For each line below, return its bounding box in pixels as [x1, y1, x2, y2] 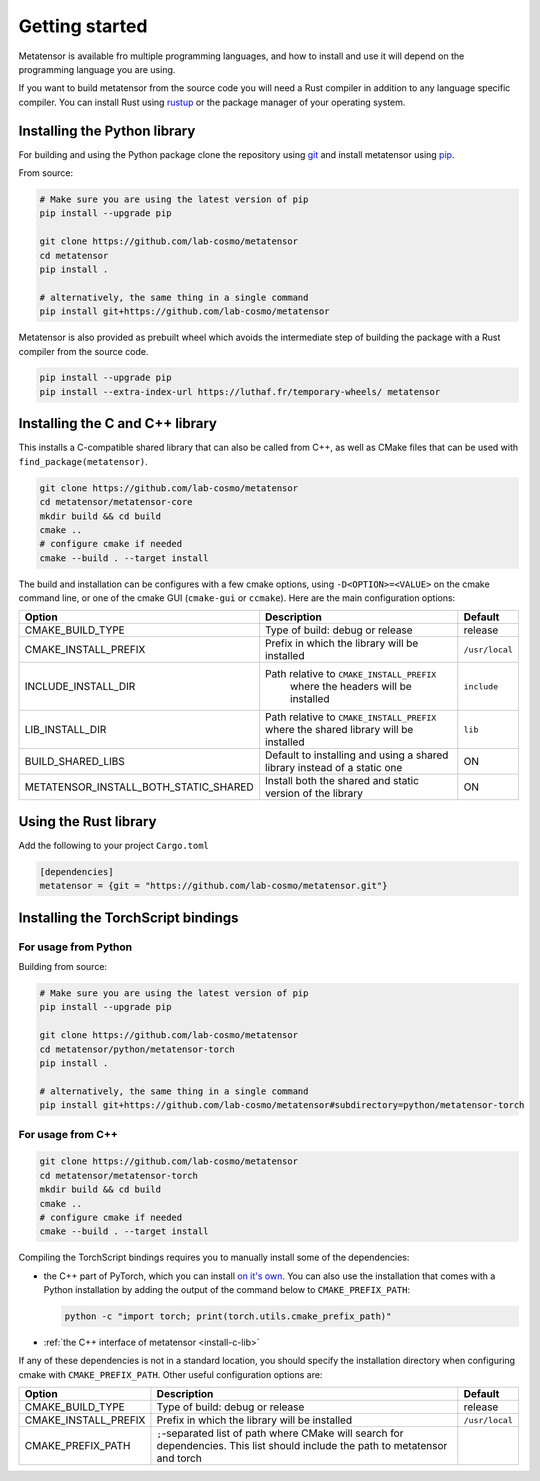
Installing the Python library [18, 122, 196, 139]
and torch [156, 1451, 202, 1465]
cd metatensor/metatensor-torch [39, 1170, 199, 1181]
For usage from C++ [18, 1127, 119, 1141]
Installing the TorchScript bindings [18, 909, 239, 926]
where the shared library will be [265, 723, 414, 737]
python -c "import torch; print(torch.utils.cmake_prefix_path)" [64, 1311, 392, 1322]
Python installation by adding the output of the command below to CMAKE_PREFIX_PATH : [43, 1284, 410, 1296]
